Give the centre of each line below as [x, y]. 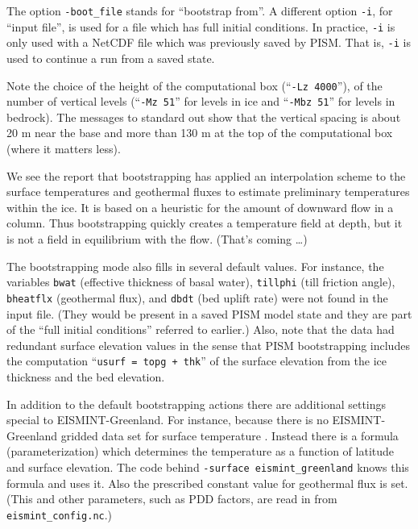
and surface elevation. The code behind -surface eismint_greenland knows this [208, 467]
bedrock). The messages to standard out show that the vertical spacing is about [204, 117]
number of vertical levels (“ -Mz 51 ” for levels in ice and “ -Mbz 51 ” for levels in [201, 101]
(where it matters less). [64, 149]
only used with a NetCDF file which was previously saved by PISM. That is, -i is [209, 42]
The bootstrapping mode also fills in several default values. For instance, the [195, 266]
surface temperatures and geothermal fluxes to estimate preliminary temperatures [208, 192]
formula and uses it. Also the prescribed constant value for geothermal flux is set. [207, 483]
